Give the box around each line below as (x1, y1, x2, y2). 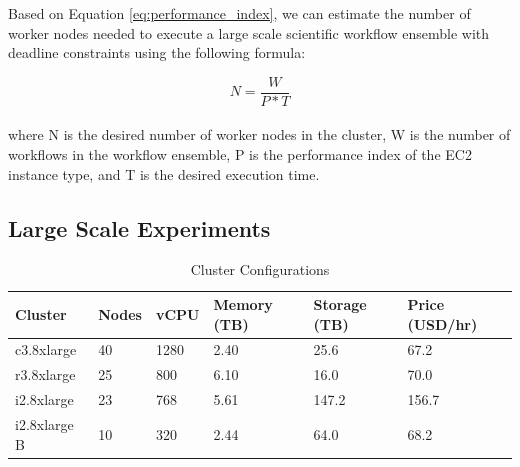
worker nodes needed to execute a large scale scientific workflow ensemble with (8, 22, 490, 43)
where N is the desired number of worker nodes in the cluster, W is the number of (8, 124, 511, 145)
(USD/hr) (407, 313, 478, 334)
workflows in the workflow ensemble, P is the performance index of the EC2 (8, 144, 472, 165)
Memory (213, 294, 273, 315)
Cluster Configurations (190, 259, 330, 280)
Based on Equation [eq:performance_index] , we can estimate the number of (8, 3, 471, 23)
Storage (313, 294, 367, 315)
